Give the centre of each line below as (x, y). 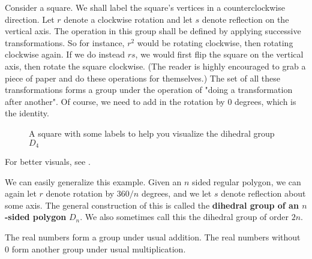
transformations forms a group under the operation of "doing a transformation (149, 90)
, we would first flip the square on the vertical (219, 54)
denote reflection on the (245, 19)
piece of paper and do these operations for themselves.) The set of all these (143, 78)
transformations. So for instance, (65, 42)
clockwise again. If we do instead (65, 54)
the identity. (27, 113)
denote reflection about (263, 193)
